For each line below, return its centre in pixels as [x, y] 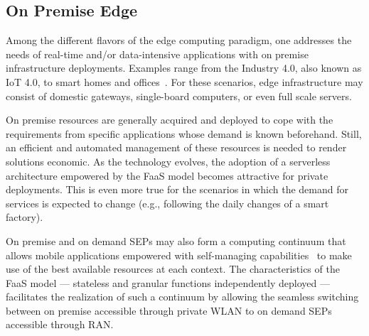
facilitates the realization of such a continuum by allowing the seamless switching [182, 297]
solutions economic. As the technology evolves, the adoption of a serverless [168, 161]
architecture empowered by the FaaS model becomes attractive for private [167, 175]
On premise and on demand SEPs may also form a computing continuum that [176, 240]
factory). [25, 217]
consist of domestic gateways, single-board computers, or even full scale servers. [179, 96]
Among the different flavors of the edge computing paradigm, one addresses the [179, 40]
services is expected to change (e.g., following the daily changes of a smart [167, 203]
